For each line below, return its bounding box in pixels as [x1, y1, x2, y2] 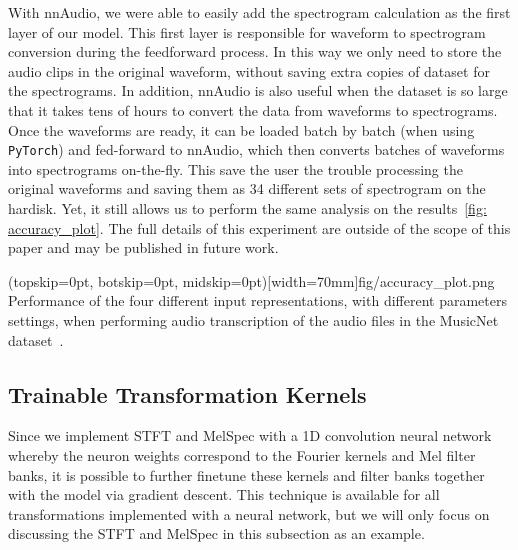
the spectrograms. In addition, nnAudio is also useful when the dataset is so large [8, 80, 508, 101]
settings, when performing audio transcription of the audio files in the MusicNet [8, 309, 499, 330]
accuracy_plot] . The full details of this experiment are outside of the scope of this [8, 217, 511, 238]
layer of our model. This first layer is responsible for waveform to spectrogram [8, 21, 486, 42]
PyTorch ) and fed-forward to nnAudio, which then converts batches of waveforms [8, 139, 505, 160]
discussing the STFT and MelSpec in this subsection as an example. [8, 523, 425, 544]
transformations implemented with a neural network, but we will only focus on [8, 503, 490, 524]
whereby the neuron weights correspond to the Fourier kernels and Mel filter [8, 444, 476, 465]
